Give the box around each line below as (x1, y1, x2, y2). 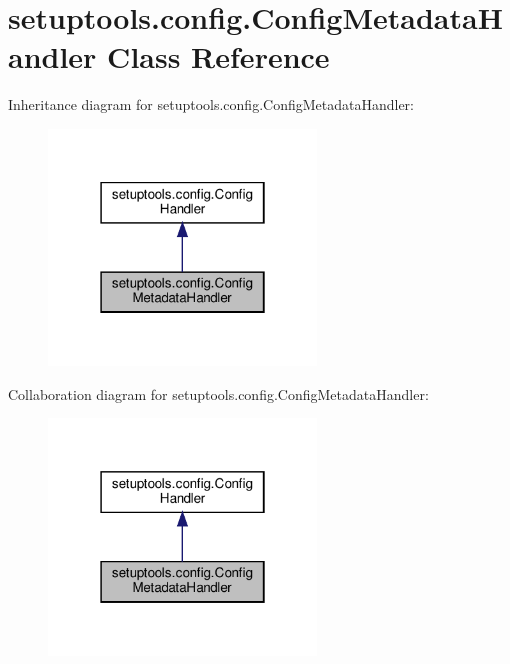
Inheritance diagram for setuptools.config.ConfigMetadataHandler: (8, 94, 414, 115)
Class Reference (107, 36, 330, 77)
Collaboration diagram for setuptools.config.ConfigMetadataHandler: (8, 383, 429, 404)
